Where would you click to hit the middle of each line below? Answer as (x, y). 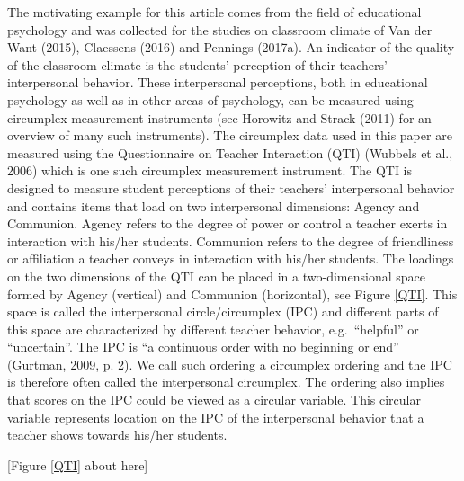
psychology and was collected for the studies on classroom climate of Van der (220, 29)
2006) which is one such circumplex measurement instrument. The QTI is (210, 170)
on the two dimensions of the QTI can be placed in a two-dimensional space (216, 276)
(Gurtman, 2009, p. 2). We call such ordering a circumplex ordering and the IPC (230, 364)
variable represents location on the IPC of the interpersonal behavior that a (216, 417)
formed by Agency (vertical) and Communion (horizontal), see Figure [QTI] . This (232, 294)
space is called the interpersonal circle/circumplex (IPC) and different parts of (223, 312)
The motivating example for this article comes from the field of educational (214, 12)
